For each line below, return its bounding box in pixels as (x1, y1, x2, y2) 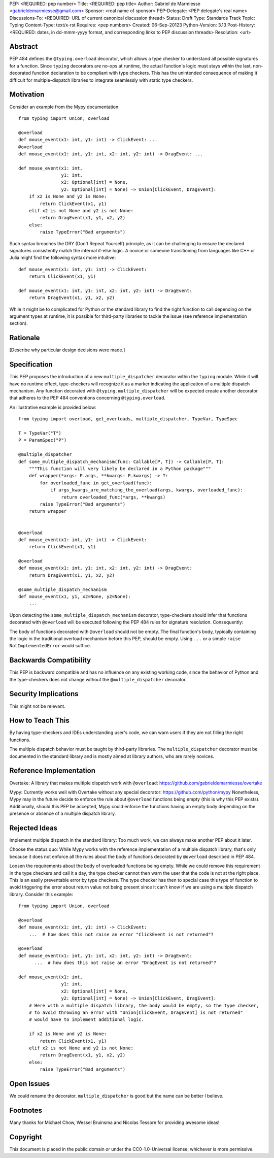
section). (9, 320, 28, 326)
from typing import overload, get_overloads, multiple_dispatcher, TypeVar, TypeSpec (18, 416, 238, 422)
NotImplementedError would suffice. (9, 643, 91, 649)
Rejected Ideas (9, 823, 58, 832)
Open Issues (9, 1079, 50, 1088)
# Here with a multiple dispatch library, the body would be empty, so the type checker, (28, 1003, 259, 1008)
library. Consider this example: (9, 891, 74, 897)
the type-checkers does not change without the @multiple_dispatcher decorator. (9, 676, 187, 682)
